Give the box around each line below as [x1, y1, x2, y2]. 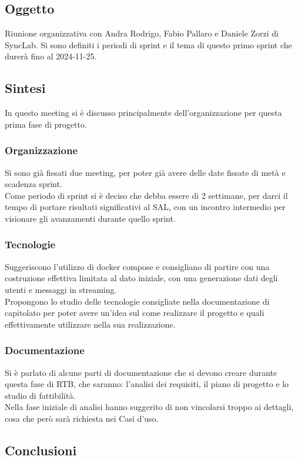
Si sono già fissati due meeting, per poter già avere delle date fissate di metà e [5, 166, 286, 178]
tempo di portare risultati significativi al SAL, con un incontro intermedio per [5, 201, 286, 213]
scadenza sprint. [5, 178, 62, 190]
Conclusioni [5, 441, 77, 459]
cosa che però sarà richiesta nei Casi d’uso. [5, 412, 159, 424]
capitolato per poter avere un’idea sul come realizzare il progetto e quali [5, 306, 264, 319]
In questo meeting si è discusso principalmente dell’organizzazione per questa [5, 106, 282, 119]
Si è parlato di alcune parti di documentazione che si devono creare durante [5, 366, 277, 378]
